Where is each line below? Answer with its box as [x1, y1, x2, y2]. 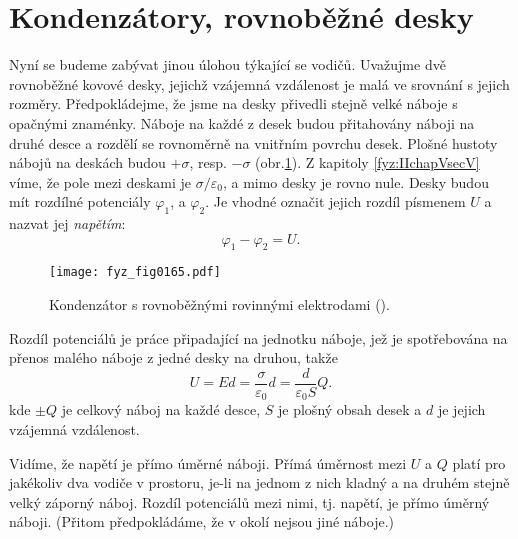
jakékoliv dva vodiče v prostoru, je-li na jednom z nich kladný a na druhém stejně [9, 472, 510, 493]
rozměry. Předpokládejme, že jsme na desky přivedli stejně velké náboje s [9, 93, 458, 114]
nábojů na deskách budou [9, 152, 166, 173]
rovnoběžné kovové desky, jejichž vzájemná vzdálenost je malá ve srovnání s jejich [9, 73, 510, 94]
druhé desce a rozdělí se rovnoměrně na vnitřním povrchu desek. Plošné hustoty [9, 132, 498, 153]
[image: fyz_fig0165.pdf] [49, 265, 221, 280]
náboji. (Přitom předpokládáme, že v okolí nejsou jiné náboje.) [9, 511, 395, 532]
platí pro [452, 452, 506, 473]
